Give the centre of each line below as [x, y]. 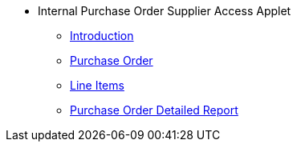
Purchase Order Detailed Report [154, 110]
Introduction [102, 36]
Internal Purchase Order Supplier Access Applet [165, 11]
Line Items [97, 85]
